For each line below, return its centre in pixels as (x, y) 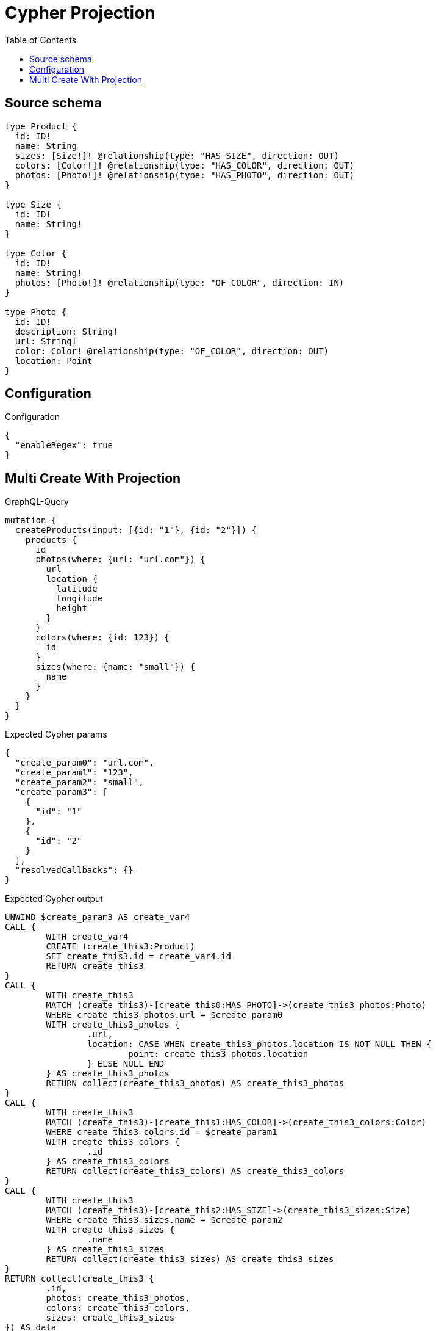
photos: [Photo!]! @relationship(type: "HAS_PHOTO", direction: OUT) (185, 175)
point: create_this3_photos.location (218, 1054)
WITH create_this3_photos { (113, 1025)
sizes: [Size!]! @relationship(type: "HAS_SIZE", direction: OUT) (177, 155)
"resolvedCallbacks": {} (74, 870)
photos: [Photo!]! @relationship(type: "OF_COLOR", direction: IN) (180, 282)
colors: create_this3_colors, (118, 1308)
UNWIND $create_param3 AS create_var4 (98, 917)
